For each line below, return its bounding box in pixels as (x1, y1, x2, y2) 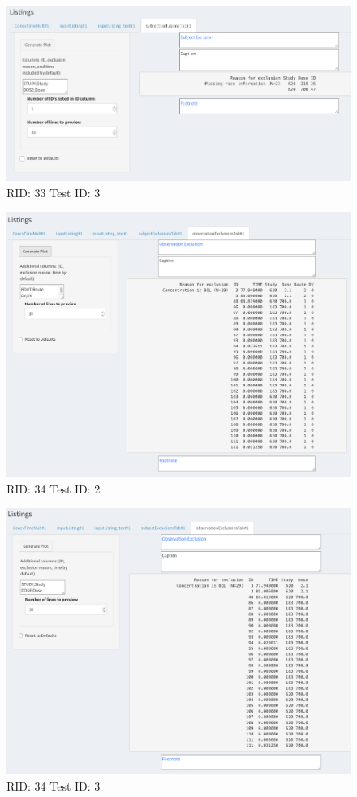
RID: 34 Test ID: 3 (6, 777, 101, 794)
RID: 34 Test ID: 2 (6, 480, 101, 497)
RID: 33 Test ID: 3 (6, 183, 101, 200)
